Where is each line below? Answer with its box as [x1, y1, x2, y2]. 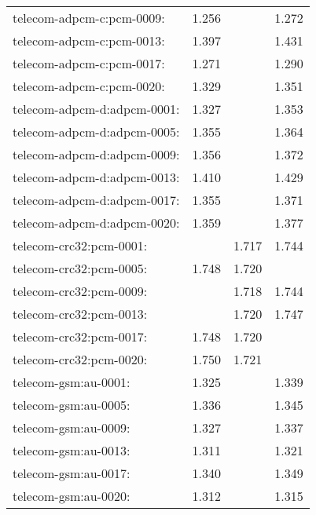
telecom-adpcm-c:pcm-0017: [13, 54, 165, 72]
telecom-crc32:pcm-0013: [13, 305, 148, 323]
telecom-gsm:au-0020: [13, 487, 130, 505]
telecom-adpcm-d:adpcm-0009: [13, 145, 180, 163]
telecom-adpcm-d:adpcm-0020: [13, 214, 180, 232]
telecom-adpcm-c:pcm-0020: [13, 77, 165, 95]
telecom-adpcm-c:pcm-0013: [13, 31, 165, 49]
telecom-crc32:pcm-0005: [13, 259, 148, 277]
